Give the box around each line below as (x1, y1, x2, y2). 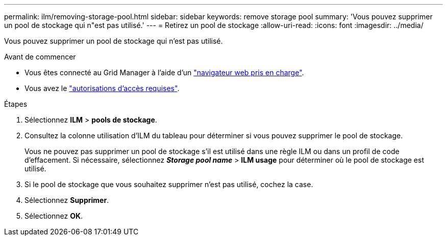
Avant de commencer (4, 52, 76, 61)
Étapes (4, 100, 28, 108)
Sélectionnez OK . (24, 212, 83, 220)
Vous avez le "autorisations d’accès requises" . (24, 84, 180, 93)
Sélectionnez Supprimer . (24, 196, 109, 204)
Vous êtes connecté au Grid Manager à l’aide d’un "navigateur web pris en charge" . (24, 68, 304, 77)
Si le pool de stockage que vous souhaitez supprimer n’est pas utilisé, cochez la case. (24, 180, 313, 189)
